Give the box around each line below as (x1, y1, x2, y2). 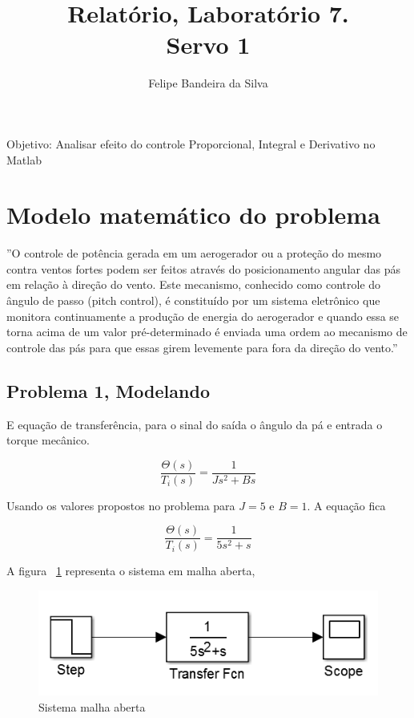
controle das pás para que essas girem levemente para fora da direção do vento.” (6, 339, 398, 355)
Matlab (6, 151, 42, 168)
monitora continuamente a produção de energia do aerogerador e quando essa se (6, 307, 400, 324)
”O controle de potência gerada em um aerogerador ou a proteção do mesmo (6, 245, 382, 262)
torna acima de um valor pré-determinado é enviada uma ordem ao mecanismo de (6, 323, 408, 340)
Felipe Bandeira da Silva (148, 75, 268, 91)
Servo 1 (166, 28, 251, 61)
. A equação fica (307, 497, 386, 513)
